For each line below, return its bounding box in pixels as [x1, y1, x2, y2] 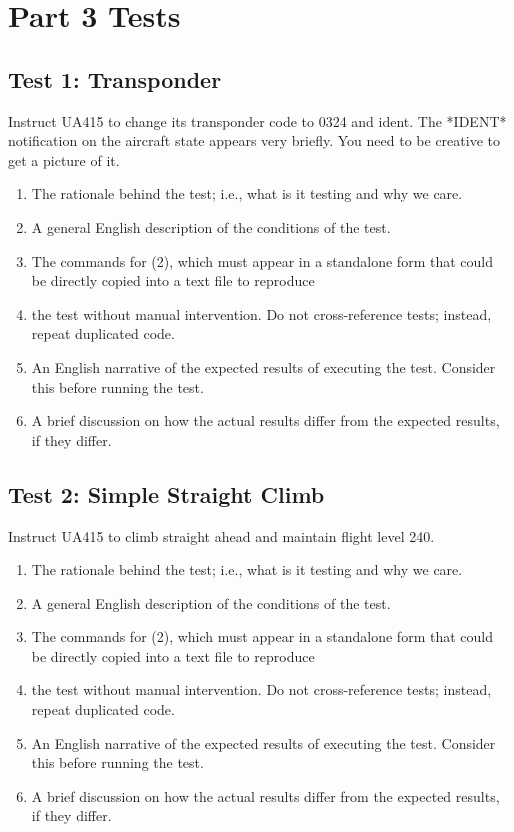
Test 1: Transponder [8, 63, 222, 94]
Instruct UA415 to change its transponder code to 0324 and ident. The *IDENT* [8, 110, 507, 131]
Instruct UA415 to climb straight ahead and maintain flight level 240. [8, 525, 435, 546]
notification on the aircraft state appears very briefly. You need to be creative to [8, 130, 500, 151]
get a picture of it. [8, 149, 120, 170]
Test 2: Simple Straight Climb [8, 478, 325, 509]
